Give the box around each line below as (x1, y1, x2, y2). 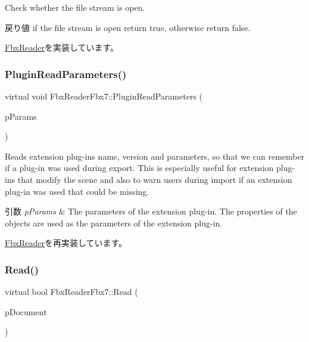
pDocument (5, 305, 47, 318)
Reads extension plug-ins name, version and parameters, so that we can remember (5, 150, 305, 162)
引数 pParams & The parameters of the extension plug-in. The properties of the (5, 205, 297, 217)
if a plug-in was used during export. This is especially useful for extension (5, 161, 274, 174)
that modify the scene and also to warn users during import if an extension (17, 173, 292, 185)
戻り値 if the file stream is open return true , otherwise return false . (5, 21, 251, 33)
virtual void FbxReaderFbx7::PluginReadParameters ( (5, 90, 203, 102)
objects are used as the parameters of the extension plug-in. (5, 216, 223, 229)
